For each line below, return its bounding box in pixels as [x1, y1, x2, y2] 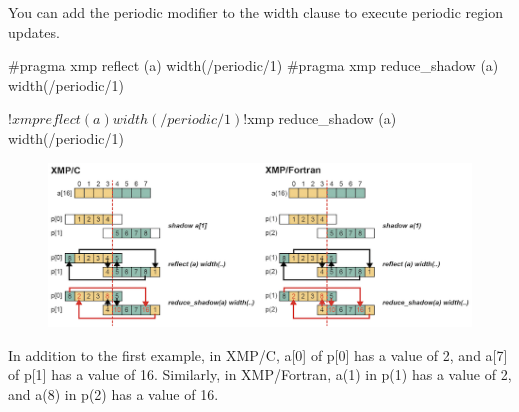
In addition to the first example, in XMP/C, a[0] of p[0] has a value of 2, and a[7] [8, 344, 508, 365]
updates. [8, 21, 60, 42]
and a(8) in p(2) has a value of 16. [8, 383, 219, 404]
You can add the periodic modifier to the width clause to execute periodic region [8, 2, 503, 22]
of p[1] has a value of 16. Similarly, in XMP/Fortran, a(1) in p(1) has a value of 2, [8, 364, 512, 385]
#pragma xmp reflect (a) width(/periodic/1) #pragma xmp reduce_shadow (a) [8, 55, 499, 76]
